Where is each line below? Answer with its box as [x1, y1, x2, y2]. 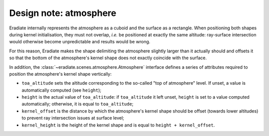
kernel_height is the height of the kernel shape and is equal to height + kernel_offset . [21, 122, 215, 128]
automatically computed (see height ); [21, 87, 102, 93]
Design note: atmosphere [9, 7, 117, 18]
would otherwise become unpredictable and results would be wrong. [9, 39, 150, 45]
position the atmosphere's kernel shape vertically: [9, 71, 112, 77]
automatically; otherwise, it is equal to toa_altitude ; [21, 101, 134, 107]
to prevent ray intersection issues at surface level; [21, 115, 125, 121]
